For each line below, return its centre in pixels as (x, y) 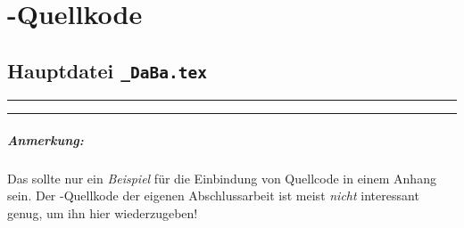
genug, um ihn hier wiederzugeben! (103, 212)
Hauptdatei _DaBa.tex (107, 70)
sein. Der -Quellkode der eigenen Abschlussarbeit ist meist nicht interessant (213, 195)
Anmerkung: (46, 139)
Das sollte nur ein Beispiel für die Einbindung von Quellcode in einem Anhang (222, 178)
